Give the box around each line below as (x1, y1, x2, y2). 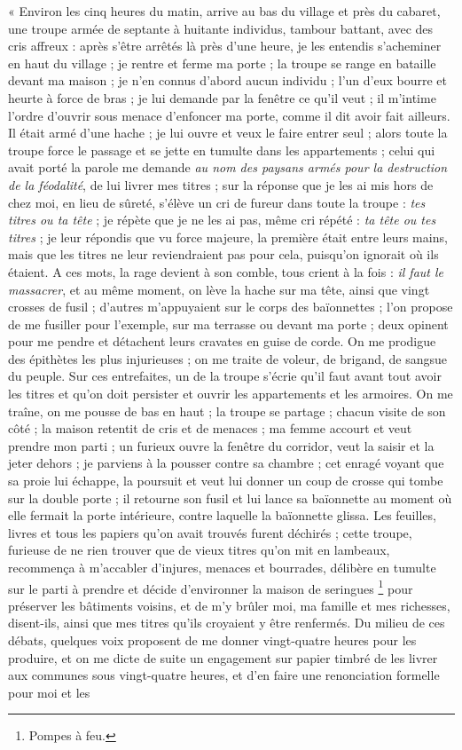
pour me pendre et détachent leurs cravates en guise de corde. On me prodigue (8, 332, 436, 351)
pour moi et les (8, 683, 90, 701)
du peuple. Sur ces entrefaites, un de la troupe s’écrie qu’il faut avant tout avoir (8, 367, 442, 385)
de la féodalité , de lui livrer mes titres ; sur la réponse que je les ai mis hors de (8, 175, 434, 193)
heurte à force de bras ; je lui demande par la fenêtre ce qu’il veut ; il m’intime (8, 88, 436, 107)
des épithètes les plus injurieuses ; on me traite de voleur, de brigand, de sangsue (8, 349, 448, 367)
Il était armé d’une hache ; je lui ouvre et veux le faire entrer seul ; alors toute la (8, 123, 448, 142)
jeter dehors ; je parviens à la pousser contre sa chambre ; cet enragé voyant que (8, 454, 444, 472)
